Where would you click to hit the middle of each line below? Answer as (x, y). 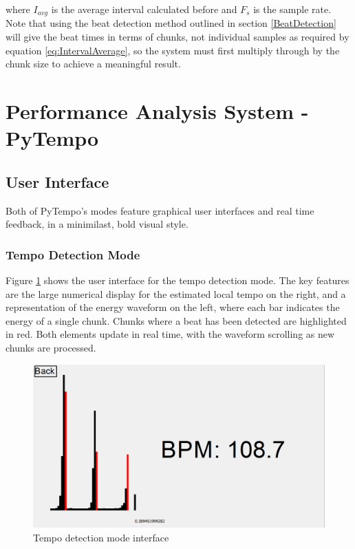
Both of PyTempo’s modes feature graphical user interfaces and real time (160, 210)
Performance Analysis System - (157, 111)
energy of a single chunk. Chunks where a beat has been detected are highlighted (176, 320)
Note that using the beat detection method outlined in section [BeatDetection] (171, 23)
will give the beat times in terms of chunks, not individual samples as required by (177, 37)
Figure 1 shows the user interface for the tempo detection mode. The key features (177, 280)
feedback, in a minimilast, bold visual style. (97, 224)
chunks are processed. (51, 347)
